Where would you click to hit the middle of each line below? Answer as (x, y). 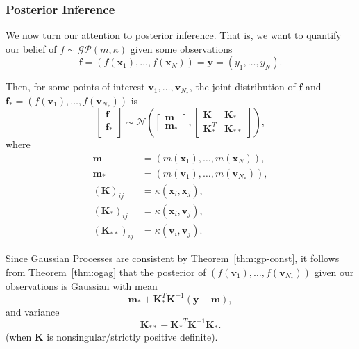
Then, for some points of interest (75, 87)
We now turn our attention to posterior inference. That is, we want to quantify (174, 35)
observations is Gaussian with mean (82, 285)
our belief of (31, 48)
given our (334, 271)
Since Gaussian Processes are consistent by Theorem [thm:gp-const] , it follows (173, 258)
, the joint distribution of (242, 87)
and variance (33, 311)
